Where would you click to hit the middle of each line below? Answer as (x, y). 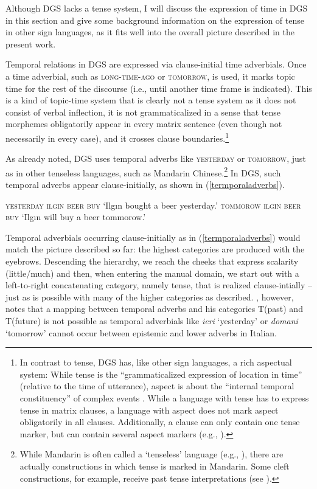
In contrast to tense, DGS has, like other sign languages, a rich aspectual (156, 362)
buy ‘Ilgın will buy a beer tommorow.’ (76, 217)
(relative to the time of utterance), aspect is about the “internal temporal (157, 386)
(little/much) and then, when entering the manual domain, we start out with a (152, 273)
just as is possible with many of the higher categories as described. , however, (150, 297)
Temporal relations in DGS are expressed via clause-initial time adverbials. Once (156, 64)
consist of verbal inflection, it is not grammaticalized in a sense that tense (143, 112)
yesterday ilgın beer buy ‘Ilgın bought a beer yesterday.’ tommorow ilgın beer (153, 205)
